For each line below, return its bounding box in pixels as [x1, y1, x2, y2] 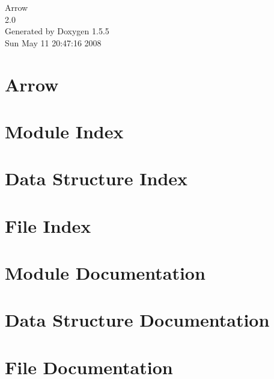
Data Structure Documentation [5, 307, 270, 332]
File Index [5, 213, 91, 238]
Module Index [5, 119, 124, 143]
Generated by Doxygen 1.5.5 [5, 25, 109, 37]
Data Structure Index [5, 166, 188, 191]
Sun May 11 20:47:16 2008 [5, 36, 102, 49]
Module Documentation [5, 260, 205, 285]
